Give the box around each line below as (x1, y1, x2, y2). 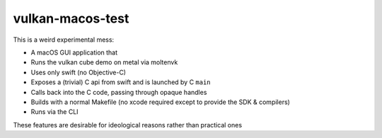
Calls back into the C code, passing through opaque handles (30, 88, 207, 96)
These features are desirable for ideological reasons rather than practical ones (13, 120, 243, 129)
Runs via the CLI (30, 108, 79, 116)
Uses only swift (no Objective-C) (30, 68, 127, 76)
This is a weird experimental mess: (13, 35, 115, 44)
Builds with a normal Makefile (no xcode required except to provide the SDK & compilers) (30, 98, 290, 106)
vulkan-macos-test (13, 11, 129, 26)
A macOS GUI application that (30, 48, 118, 57)
